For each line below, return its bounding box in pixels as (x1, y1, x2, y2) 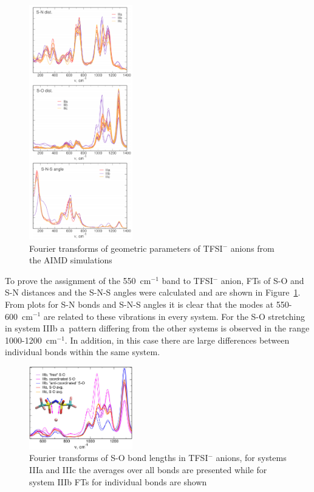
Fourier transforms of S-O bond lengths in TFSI (29, 451, 208, 464)
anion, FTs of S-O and (220, 274, 304, 286)
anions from (230, 241, 275, 254)
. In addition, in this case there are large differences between (64, 333, 290, 346)
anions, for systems (216, 451, 287, 464)
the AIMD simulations (29, 254, 112, 266)
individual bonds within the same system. (5, 345, 160, 358)
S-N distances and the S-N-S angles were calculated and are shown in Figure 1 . (5, 286, 301, 299)
